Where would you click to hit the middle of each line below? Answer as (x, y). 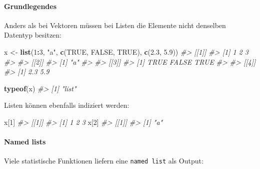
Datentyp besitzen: (33, 35)
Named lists (25, 142)
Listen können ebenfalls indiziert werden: (67, 105)
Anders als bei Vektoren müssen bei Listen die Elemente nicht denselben (115, 25)
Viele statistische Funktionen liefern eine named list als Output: (104, 161)
